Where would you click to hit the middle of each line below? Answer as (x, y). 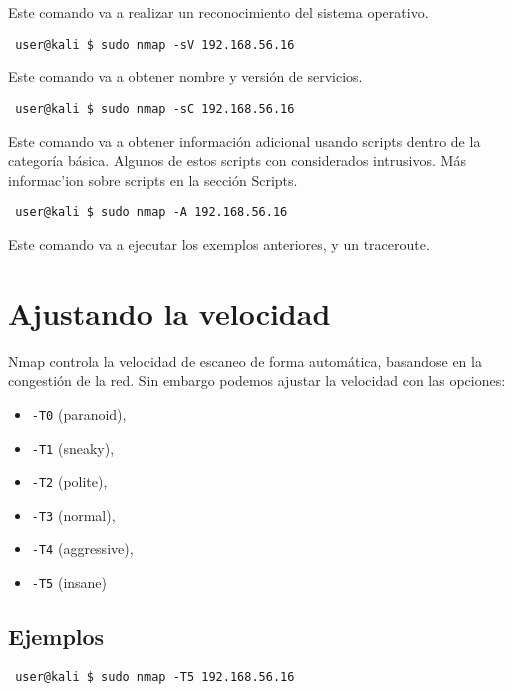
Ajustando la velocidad (169, 312)
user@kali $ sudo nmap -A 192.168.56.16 (151, 212)
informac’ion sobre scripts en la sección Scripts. (153, 179)
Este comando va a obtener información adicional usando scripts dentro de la (244, 140)
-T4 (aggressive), (82, 548)
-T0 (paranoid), (79, 413)
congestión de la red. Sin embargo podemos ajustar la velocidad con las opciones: (257, 380)
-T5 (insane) (69, 582)
